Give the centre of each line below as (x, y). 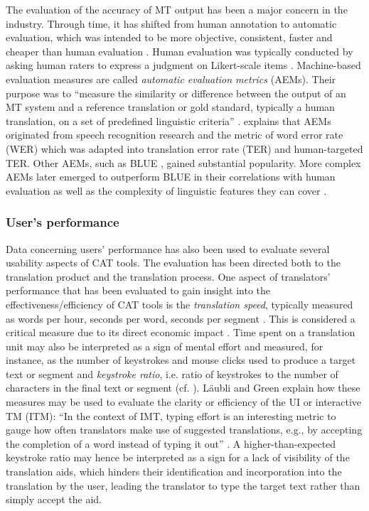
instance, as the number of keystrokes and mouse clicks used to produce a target (181, 360)
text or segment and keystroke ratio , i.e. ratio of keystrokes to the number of (172, 373)
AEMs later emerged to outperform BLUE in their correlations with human (171, 177)
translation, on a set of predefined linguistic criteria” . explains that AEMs (169, 120)
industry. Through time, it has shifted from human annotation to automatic (171, 23)
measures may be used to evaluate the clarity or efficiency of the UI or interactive (184, 402)
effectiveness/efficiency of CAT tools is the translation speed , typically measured (180, 304)
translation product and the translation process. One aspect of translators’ (168, 276)
